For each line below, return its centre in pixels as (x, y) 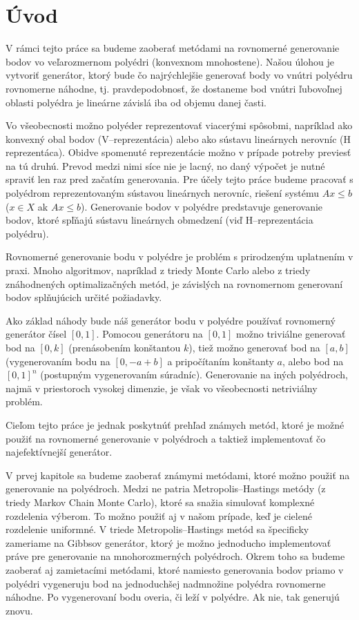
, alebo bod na (313, 361)
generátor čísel (36, 334)
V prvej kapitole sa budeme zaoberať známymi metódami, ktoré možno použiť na (178, 475)
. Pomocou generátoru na (149, 334)
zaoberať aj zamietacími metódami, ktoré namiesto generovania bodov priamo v (175, 569)
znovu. (19, 610)
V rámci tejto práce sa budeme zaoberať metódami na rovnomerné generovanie (173, 48)
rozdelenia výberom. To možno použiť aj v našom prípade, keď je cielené (159, 515)
